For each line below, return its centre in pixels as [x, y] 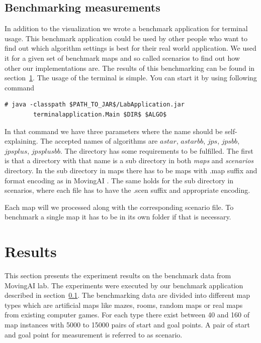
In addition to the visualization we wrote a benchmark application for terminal [126, 28]
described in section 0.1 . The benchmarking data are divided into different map [127, 295]
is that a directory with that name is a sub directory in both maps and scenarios [129, 160]
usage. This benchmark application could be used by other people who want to [126, 38]
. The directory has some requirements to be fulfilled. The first [157, 150]
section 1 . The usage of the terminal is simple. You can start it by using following [131, 78]
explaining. [21, 141]
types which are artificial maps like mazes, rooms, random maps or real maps [124, 305]
